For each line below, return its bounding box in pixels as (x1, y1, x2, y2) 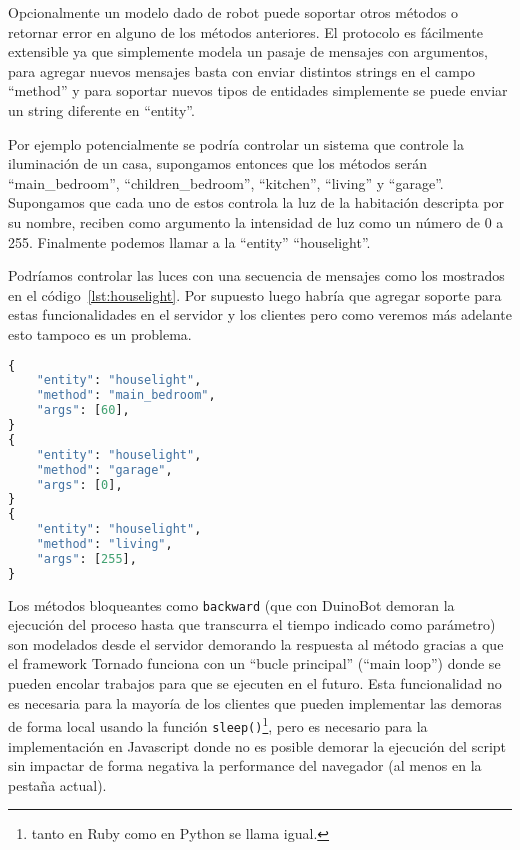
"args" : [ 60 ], (36, 403, 130, 418)
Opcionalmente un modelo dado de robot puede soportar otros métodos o (8, 2, 458, 22)
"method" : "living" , (36, 537, 173, 551)
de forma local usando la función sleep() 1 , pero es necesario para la (8, 713, 428, 736)
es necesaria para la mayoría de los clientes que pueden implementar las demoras (8, 692, 502, 713)
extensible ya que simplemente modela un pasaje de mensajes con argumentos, (8, 41, 488, 62)
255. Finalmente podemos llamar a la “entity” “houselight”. (8, 231, 371, 252)
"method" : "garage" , (36, 462, 173, 477)
